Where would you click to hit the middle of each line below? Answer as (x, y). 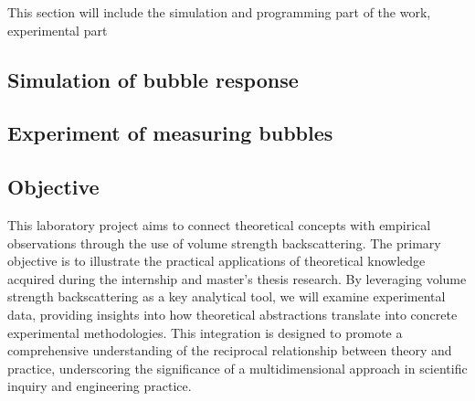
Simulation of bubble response (153, 79)
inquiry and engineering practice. (100, 386)
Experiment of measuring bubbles (170, 133)
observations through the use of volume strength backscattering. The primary (224, 243)
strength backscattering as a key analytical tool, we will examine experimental (227, 296)
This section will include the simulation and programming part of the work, (219, 12)
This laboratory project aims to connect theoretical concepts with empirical (219, 224)
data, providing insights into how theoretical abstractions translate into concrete (232, 314)
